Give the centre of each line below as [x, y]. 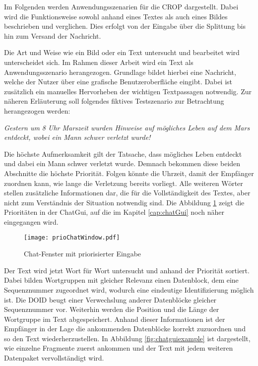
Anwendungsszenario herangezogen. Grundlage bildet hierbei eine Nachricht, [120, 72]
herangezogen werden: [37, 110]
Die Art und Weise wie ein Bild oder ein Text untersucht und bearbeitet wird [122, 52]
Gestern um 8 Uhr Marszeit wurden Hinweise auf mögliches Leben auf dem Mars [127, 127]
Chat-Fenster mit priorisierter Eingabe [83, 254]
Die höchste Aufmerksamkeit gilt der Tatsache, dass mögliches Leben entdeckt [123, 153]
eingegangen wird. [31, 221]
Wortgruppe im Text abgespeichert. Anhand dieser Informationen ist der [115, 319]
